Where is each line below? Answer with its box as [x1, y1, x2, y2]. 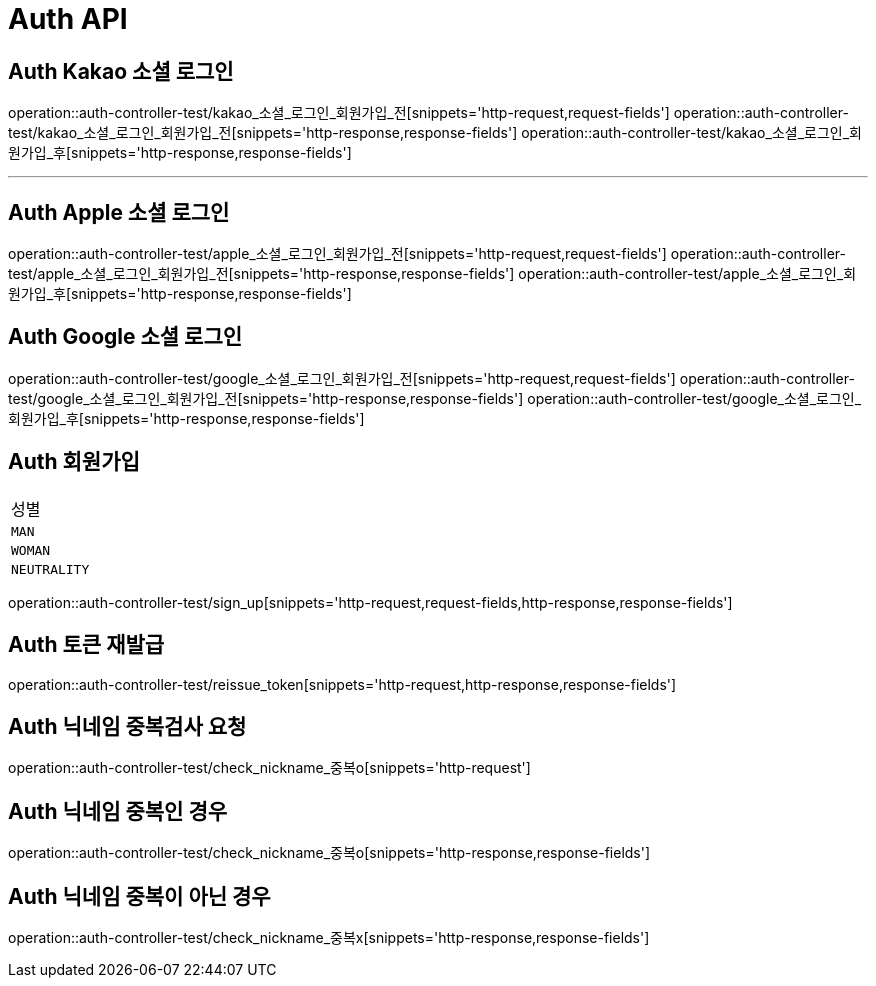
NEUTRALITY [11, 561, 90, 577]
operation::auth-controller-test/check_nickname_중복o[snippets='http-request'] [8, 759, 531, 777]
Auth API [8, 2, 128, 36]
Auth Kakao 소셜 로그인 [8, 58, 234, 84]
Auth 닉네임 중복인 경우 [8, 798, 228, 824]
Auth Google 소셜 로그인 [8, 324, 243, 350]
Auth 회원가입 [8, 449, 140, 475]
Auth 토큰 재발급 [8, 632, 165, 658]
